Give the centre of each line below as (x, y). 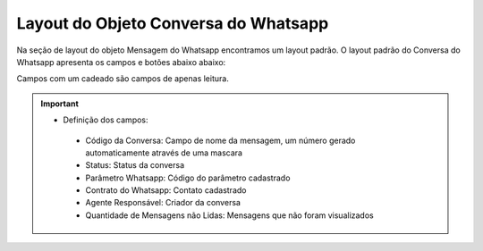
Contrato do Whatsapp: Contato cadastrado (166, 190)
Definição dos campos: (106, 120)
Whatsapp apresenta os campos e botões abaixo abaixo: (121, 62)
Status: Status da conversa (135, 165)
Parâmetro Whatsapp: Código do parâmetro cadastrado (188, 178)
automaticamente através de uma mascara (164, 153)
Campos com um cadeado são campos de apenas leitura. (123, 79)
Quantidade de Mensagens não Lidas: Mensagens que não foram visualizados (230, 215)
